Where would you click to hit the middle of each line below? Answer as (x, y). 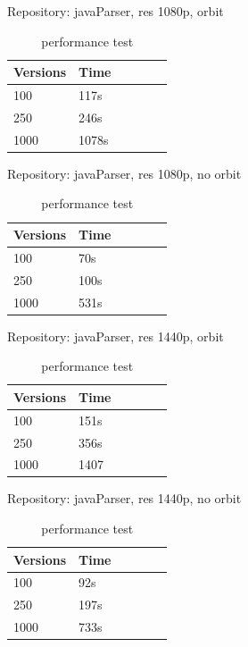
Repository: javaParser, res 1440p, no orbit (124, 498)
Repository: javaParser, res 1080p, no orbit (124, 173)
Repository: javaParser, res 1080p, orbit (116, 11)
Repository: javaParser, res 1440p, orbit (116, 336)
